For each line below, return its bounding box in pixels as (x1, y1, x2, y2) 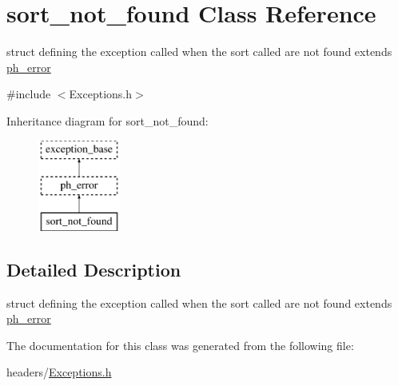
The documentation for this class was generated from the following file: (6, 336, 354, 353)
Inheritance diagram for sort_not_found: (6, 112, 209, 129)
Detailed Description (6, 257, 181, 281)
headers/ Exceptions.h (6, 364, 112, 380)
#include (6, 86, 51, 102)
